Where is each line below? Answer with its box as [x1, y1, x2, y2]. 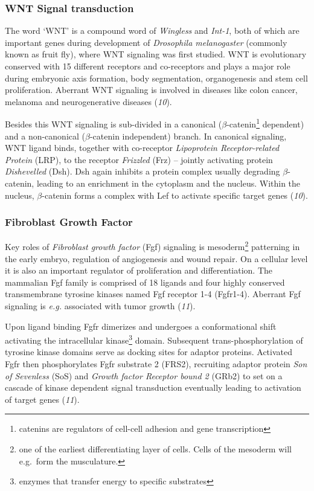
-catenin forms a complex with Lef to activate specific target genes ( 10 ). [42, 188, 308, 201]
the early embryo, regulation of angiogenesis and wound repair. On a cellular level [5, 252, 308, 265]
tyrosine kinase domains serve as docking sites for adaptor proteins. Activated [5, 345, 293, 358]
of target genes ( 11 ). [5, 393, 80, 405]
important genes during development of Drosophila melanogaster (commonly [5, 36, 287, 48]
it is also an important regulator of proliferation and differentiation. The [5, 264, 273, 277]
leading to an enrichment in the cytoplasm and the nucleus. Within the [36, 177, 301, 189]
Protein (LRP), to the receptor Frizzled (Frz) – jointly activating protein [5, 153, 273, 165]
